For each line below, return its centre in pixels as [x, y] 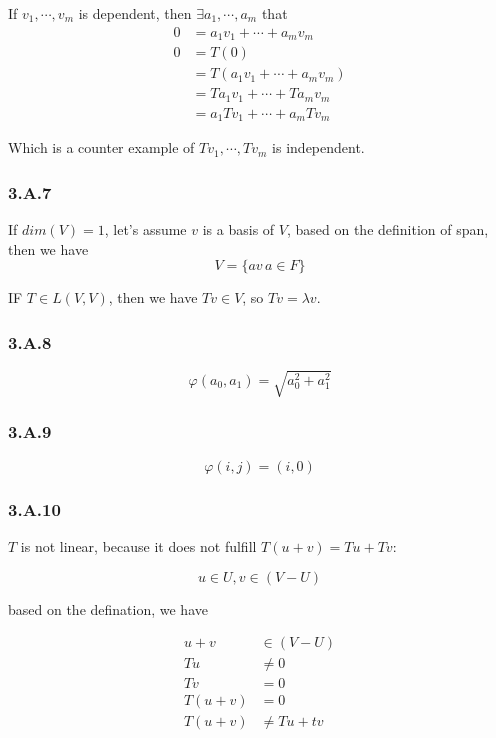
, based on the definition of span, [387, 228]
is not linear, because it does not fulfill [138, 545]
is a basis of [238, 228]
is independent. [318, 147]
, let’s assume [145, 228]
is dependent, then [135, 13]
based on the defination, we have [108, 608]
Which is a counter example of [101, 147]
